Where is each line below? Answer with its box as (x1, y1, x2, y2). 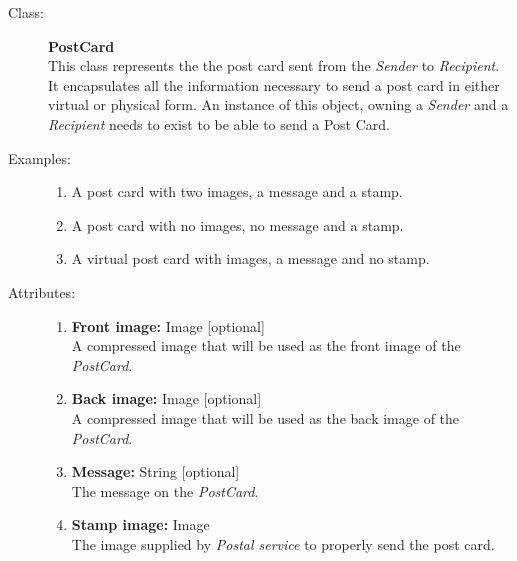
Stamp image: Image (71, 514, 210, 535)
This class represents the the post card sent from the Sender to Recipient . (48, 55, 500, 76)
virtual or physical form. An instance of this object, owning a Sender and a (48, 94, 509, 115)
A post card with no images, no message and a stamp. (71, 214, 404, 235)
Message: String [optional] (71, 461, 240, 482)
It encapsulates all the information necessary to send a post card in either (48, 74, 500, 95)
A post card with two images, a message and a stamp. (71, 181, 403, 202)
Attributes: (8, 281, 76, 302)
